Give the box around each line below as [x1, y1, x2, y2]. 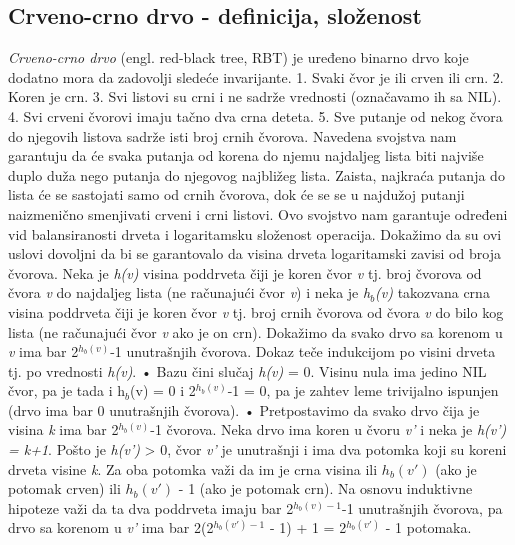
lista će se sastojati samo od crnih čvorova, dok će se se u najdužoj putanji [8, 184, 465, 205]
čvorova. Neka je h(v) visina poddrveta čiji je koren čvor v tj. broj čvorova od [8, 262, 482, 283]
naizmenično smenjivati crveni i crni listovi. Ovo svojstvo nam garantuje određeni [8, 203, 508, 224]
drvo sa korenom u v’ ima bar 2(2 [8, 517, 214, 538]
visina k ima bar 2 [8, 419, 119, 440]
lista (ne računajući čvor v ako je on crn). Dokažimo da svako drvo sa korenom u [8, 321, 503, 342]
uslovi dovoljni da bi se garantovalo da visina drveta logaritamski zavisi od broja [8, 243, 501, 264]
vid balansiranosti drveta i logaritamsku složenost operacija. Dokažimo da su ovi [8, 223, 502, 244]
